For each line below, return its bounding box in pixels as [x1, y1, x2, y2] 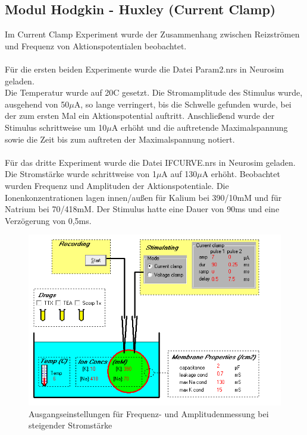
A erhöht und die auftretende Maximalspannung [111, 121, 288, 133]
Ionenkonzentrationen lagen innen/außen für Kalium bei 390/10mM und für [5, 191, 282, 203]
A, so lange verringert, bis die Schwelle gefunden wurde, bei [74, 97, 292, 110]
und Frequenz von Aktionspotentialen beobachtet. [5, 39, 187, 52]
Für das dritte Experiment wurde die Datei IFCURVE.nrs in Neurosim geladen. [5, 156, 296, 168]
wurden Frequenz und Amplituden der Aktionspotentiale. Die [5, 179, 229, 191]
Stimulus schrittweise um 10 [5, 121, 107, 133]
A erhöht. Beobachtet [202, 168, 280, 180]
